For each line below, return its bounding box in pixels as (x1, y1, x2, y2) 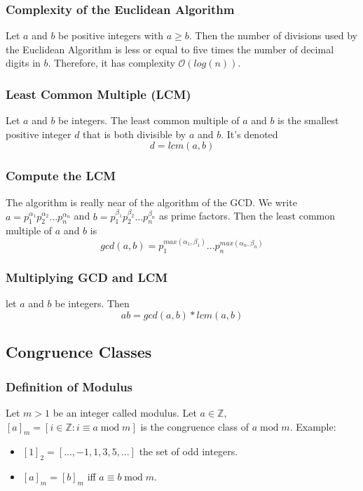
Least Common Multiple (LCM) (6, 85, 191, 102)
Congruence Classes (6, 341, 152, 363)
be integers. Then (55, 296, 130, 311)
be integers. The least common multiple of (58, 113, 240, 128)
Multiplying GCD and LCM (6, 269, 168, 286)
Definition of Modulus (6, 377, 133, 395)
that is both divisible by (83, 126, 186, 141)
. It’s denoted (221, 126, 278, 141)
